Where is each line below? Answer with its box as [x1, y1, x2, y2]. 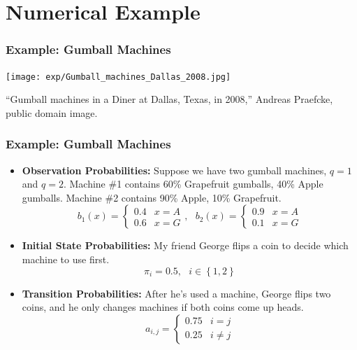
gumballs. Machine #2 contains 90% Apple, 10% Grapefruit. [22, 190, 282, 204]
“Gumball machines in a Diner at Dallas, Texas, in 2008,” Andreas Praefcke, [6, 92, 333, 106]
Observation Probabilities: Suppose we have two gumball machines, [22, 162, 327, 177]
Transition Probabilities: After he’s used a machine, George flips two [22, 286, 331, 300]
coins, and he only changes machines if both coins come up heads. [22, 300, 304, 314]
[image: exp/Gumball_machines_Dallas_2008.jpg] [6, 71, 231, 82]
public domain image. [6, 105, 98, 120]
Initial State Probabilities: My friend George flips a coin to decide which [22, 238, 349, 253]
